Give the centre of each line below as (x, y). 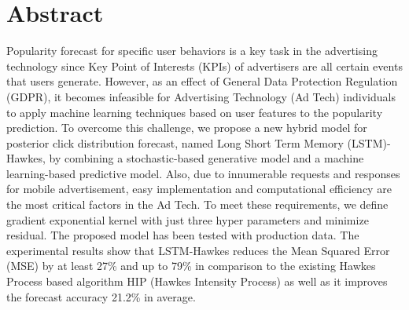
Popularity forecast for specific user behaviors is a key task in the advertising (192, 51)
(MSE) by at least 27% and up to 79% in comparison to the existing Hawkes (191, 266)
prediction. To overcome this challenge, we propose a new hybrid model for (187, 128)
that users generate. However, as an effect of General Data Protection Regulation (202, 81)
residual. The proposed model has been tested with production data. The (183, 235)
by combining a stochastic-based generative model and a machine (206, 158)
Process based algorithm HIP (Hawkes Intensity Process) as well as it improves (197, 281)
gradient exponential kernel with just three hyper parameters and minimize (188, 219)
